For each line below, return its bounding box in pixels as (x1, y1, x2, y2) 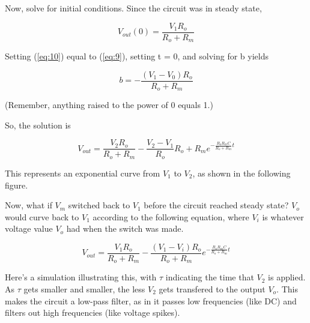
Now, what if (5, 199, 52, 211)
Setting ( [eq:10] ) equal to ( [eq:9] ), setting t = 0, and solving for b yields (5, 50, 269, 62)
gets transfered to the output (159, 283, 266, 295)
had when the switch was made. (66, 222, 184, 235)
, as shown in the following (192, 166, 291, 179)
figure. (5, 178, 28, 191)
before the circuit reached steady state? (144, 199, 289, 211)
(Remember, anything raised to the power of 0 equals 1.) (5, 98, 213, 111)
